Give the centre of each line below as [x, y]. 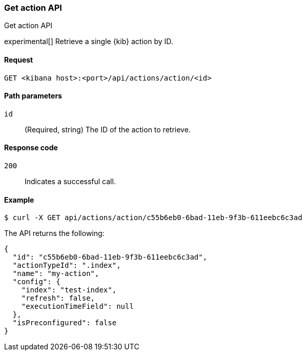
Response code [31, 148]
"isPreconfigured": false [65, 323]
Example [19, 200]
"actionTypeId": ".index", [67, 265]
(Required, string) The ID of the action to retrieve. [108, 129]
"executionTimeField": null [77, 307]
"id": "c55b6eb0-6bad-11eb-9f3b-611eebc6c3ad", [110, 257]
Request [19, 60]
